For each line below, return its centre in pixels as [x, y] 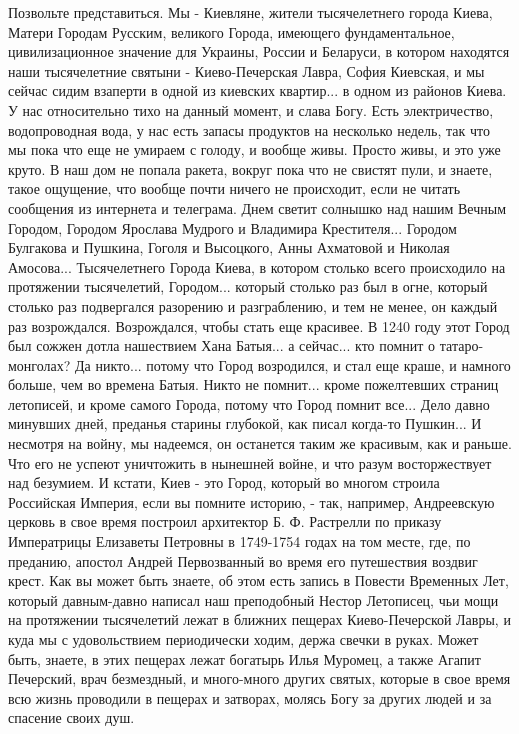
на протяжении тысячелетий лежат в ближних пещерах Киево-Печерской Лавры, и [259, 619]
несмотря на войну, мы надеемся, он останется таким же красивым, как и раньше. [260, 443]
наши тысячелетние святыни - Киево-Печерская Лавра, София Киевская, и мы [246, 70]
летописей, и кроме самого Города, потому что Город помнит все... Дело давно [249, 403]
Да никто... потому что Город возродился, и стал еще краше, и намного [293, 364]
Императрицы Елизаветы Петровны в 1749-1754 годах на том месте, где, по [239, 541]
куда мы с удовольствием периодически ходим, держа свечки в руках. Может [243, 639]
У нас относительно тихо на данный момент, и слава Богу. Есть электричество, [251, 109]
